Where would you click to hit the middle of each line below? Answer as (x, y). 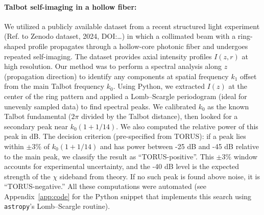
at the (238, 86)
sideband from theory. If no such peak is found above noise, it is (160, 176)
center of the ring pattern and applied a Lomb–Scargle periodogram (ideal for (126, 96)
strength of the (27, 176)
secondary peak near (36, 126)
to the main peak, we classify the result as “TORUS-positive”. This (109, 156)
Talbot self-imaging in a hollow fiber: (70, 6)
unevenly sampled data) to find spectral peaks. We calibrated (100, 106)
